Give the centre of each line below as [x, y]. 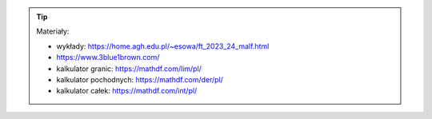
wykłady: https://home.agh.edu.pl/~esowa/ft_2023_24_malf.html [163, 46]
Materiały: [53, 31]
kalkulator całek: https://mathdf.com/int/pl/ [127, 91]
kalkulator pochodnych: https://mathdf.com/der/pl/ [140, 79]
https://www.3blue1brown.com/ [108, 58]
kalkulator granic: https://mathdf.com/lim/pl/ [129, 69]
